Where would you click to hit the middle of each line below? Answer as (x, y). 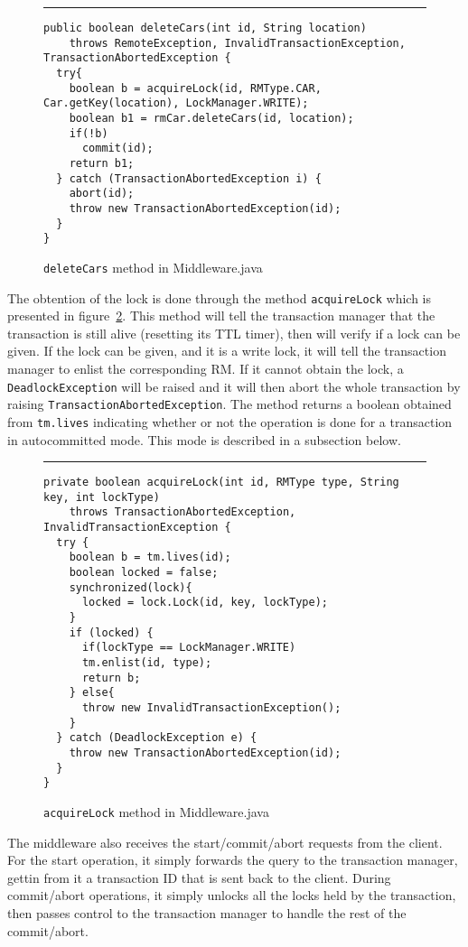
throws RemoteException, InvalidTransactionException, (237, 43)
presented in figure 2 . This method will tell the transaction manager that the (221, 316)
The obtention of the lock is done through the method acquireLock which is (219, 297)
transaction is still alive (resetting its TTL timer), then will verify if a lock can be (234, 333)
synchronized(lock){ (131, 587)
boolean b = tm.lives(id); (150, 557)
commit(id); (117, 149)
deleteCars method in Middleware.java (153, 267)
